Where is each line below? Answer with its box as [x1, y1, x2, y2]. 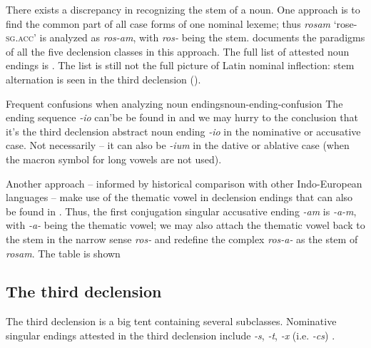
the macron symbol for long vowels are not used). [6, 151, 222, 166]
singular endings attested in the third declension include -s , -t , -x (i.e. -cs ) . [6, 327, 335, 342]
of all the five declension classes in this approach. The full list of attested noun [6, 43, 350, 58]
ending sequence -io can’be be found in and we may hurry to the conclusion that [6, 110, 358, 125]
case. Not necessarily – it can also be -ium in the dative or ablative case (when [6, 138, 350, 153]
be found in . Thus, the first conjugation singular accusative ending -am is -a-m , [6, 203, 357, 218]
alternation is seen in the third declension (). [6, 71, 201, 86]
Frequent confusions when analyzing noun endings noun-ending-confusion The [6, 96, 343, 111]
